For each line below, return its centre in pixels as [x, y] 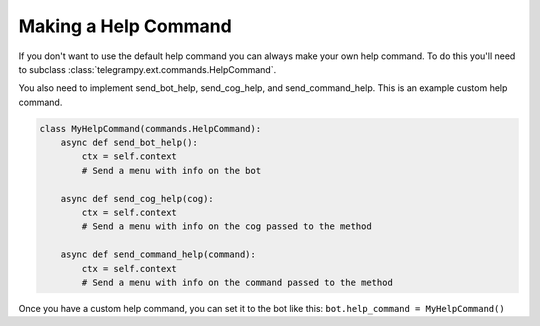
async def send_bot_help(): [129, 143]
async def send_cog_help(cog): [137, 198]
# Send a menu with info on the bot [171, 170]
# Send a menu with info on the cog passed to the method [226, 226]
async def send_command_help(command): [158, 254]
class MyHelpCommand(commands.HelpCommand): [150, 128]
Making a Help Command [125, 26]
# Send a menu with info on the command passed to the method [237, 282]
